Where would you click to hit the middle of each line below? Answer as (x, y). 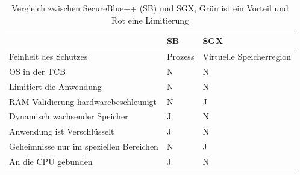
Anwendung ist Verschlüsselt (62, 131)
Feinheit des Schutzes (48, 56)
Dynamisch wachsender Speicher (69, 116)
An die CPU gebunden (51, 161)
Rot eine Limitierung (150, 20)
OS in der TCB (37, 71)
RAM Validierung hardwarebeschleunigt (83, 101)
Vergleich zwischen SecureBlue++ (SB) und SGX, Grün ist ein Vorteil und (150, 8)
